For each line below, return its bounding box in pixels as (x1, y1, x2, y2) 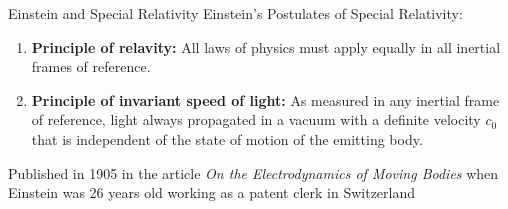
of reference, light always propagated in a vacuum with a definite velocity (31, 109, 481, 130)
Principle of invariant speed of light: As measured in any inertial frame (31, 89, 500, 110)
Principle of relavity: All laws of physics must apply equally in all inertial (31, 36, 501, 57)
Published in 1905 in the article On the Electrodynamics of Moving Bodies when (8, 162, 499, 183)
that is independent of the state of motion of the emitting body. (31, 128, 423, 149)
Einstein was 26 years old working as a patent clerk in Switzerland (8, 182, 416, 203)
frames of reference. (31, 56, 151, 77)
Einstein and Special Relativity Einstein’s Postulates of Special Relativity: (8, 3, 463, 23)
